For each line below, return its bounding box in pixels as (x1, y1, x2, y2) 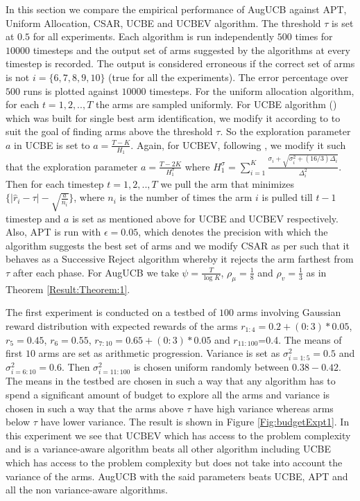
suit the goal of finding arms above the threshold (6, 124, 213, 139)
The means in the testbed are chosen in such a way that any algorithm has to (6, 373, 336, 388)
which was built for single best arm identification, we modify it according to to (6, 110, 341, 125)
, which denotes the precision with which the (138, 225, 328, 239)
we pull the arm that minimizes (160, 176, 295, 191)
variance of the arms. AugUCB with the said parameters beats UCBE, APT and (6, 468, 348, 483)
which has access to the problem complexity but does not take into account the (6, 455, 343, 470)
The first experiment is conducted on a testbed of (6, 305, 216, 319)
